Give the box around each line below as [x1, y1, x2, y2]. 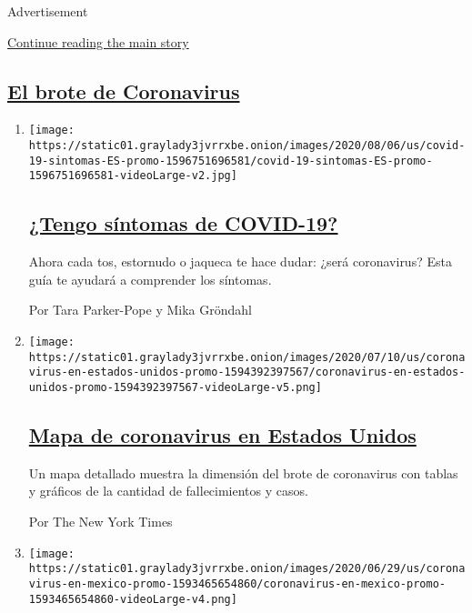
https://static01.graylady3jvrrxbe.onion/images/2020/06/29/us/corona [28, 562, 466, 576]
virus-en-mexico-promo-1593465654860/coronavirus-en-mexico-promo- [28, 577, 446, 590]
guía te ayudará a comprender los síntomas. [28, 269, 272, 288]
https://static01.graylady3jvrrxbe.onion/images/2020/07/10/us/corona [28, 350, 466, 364]
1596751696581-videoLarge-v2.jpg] [28, 169, 237, 183]
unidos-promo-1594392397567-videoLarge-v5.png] [28, 380, 322, 394]
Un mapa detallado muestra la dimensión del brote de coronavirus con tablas [28, 463, 458, 482]
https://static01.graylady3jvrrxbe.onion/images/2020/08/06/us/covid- [28, 139, 466, 153]
